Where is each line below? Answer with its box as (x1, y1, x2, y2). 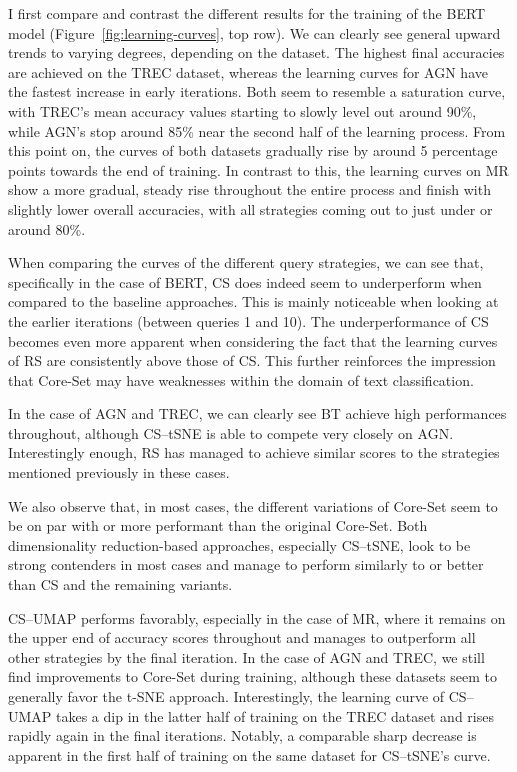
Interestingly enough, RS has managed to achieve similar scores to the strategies (8, 442, 500, 463)
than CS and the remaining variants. (8, 574, 233, 595)
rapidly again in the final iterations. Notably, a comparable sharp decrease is (8, 725, 477, 746)
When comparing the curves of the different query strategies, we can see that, (8, 252, 484, 273)
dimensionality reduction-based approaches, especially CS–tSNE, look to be (8, 534, 471, 555)
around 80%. (8, 218, 86, 239)
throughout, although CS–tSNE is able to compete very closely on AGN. (8, 422, 454, 443)
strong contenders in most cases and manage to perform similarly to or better (8, 554, 484, 575)
